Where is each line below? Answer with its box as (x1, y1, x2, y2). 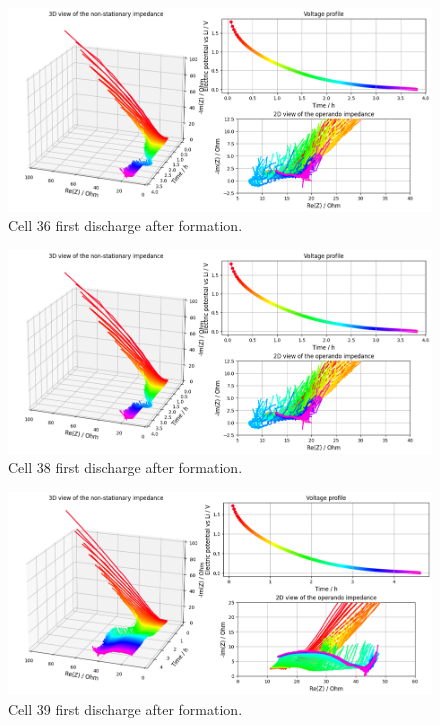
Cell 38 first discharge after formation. (8, 457, 243, 478)
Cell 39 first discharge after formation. (8, 699, 243, 720)
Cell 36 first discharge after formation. (8, 215, 243, 236)
